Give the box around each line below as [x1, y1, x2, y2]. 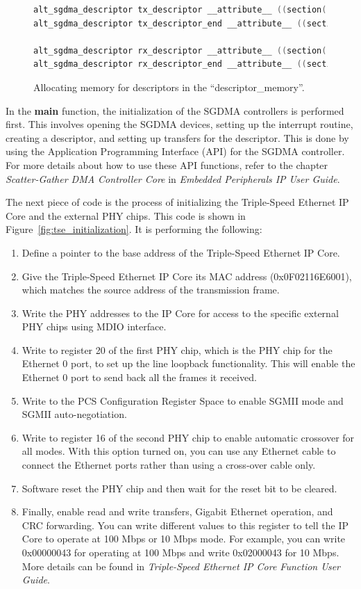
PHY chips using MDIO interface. [22, 319, 167, 334]
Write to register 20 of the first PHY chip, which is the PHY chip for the [22, 342, 333, 357]
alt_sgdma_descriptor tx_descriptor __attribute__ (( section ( [33, 5, 327, 15]
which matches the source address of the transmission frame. [22, 282, 280, 297]
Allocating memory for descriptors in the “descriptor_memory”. [33, 79, 305, 94]
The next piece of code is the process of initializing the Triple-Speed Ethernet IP [6, 195, 349, 209]
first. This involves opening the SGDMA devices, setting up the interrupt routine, [6, 117, 353, 131]
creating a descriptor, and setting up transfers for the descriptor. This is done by [6, 130, 349, 145]
